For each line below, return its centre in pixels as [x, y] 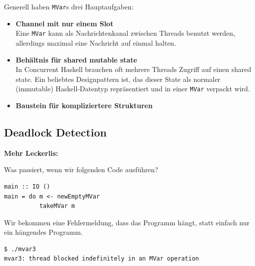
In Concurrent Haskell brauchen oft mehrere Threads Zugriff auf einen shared [133, 69]
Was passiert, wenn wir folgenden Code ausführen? [81, 169]
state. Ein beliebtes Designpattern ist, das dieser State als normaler [118, 79]
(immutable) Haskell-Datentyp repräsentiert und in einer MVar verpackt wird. [133, 89]
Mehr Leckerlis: [31, 153]
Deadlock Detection [55, 132]
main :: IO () [27, 186]
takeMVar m [57, 206]
